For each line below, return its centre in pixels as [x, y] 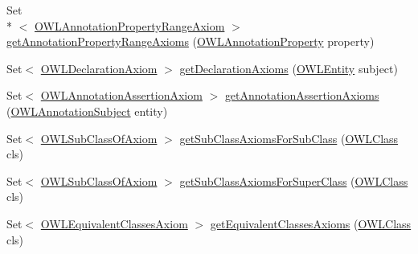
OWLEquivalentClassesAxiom [114, 223]
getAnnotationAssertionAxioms [302, 95]
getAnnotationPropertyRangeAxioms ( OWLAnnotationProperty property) [191, 41]
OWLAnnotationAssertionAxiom [121, 95]
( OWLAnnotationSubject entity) [87, 111]
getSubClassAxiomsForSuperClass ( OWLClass [294, 180]
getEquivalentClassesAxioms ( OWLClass [311, 223]
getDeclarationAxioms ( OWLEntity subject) [289, 68]
